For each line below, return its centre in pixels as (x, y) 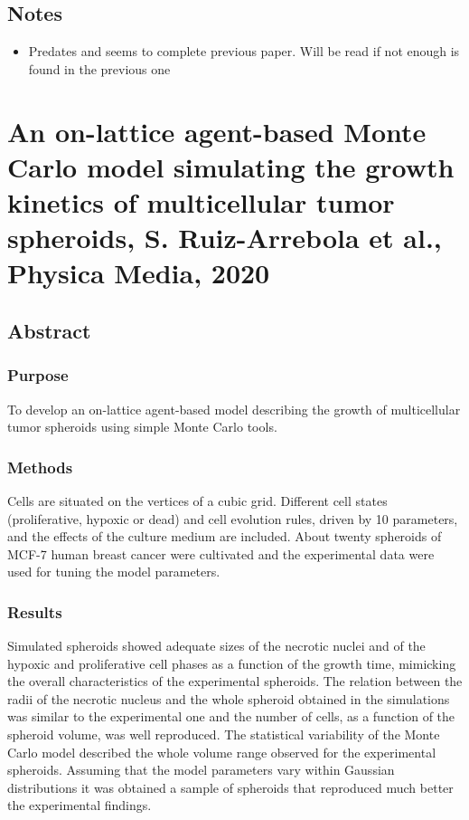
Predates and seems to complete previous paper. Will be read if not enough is (244, 51)
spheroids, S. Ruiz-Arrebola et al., (225, 238)
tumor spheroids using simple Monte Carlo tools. (142, 427)
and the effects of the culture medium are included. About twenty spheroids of (225, 536)
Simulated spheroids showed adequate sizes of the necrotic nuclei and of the (216, 646)
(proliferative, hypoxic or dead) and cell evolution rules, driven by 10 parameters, (233, 518)
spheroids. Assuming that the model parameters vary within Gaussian (201, 770)
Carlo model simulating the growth (231, 166)
